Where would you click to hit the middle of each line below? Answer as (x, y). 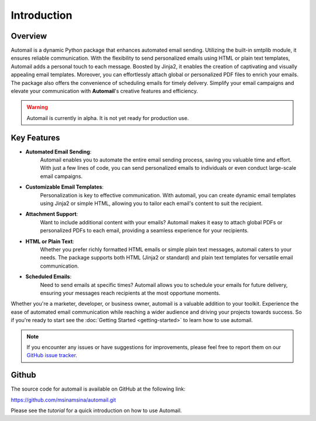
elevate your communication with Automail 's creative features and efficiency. (104, 91)
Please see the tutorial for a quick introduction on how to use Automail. (96, 410)
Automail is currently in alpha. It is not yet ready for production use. (108, 118)
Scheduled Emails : (49, 277)
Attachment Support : (52, 214)
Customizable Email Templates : (65, 187)
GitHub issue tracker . (52, 355)
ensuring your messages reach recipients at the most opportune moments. (130, 293)
